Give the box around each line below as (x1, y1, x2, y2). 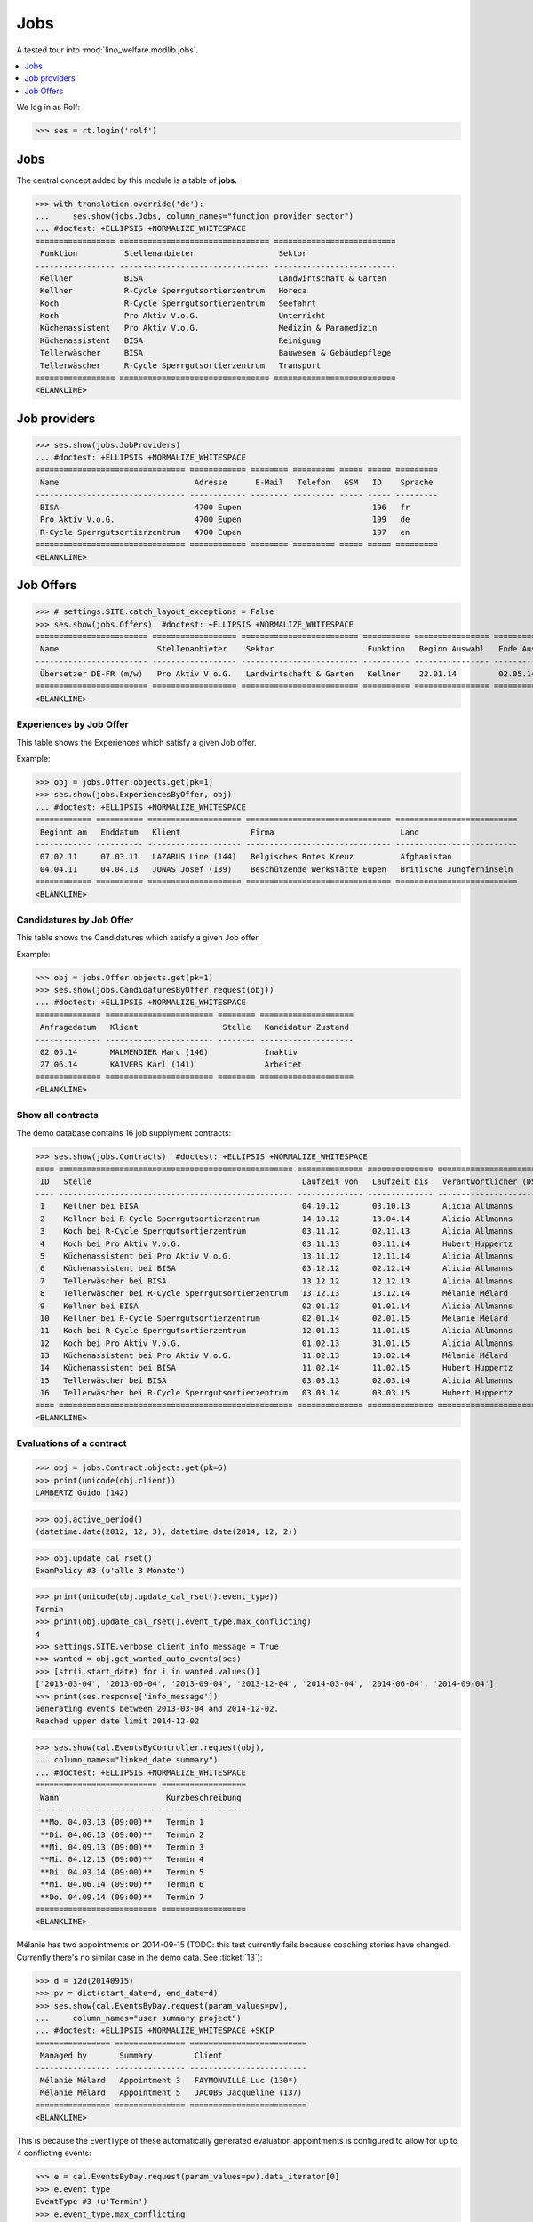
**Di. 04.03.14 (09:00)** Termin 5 (40, 1866, 204, 1877)
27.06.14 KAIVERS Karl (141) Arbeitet (40, 1059, 303, 1070)
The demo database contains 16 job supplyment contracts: (16, 1127, 232, 1138)
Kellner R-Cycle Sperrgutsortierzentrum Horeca (40, 285, 307, 296)
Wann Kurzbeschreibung (40, 1792, 242, 1802)
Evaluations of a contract (16, 1437, 128, 1450)
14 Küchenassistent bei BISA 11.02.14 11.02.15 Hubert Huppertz (40, 1363, 513, 1373)
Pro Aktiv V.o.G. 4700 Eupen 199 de (40, 515, 410, 524)
